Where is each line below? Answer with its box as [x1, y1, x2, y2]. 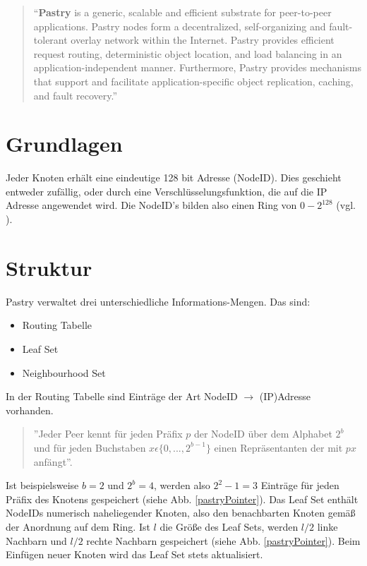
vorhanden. [6, 402, 54, 417]
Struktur [6, 253, 92, 282]
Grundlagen [6, 129, 123, 158]
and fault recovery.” [33, 88, 118, 102]
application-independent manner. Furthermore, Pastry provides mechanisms [33, 60, 361, 75]
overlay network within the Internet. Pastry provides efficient [71, 32, 335, 47]
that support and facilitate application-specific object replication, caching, [33, 73, 354, 88]
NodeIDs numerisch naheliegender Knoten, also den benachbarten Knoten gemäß [6, 505, 356, 520]
